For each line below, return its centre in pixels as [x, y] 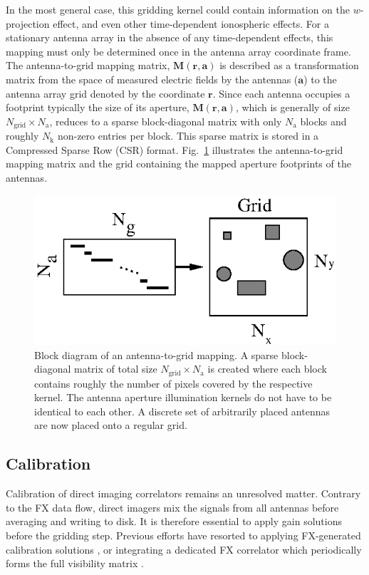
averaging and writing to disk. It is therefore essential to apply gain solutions [174, 521]
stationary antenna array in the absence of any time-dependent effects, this [170, 37]
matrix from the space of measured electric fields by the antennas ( [152, 79]
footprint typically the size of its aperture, [98, 107]
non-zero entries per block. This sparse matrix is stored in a [188, 136]
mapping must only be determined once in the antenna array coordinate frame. [178, 51]
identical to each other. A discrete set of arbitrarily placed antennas [182, 411]
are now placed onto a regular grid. [111, 425]
